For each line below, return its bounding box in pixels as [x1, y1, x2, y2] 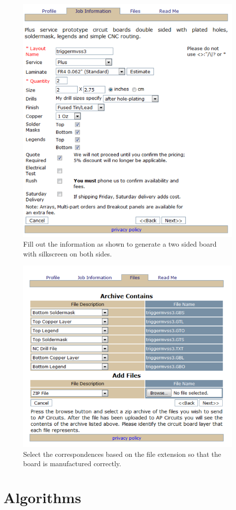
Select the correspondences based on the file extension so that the [23, 448, 221, 459]
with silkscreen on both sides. [23, 248, 112, 258]
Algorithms [3, 487, 81, 508]
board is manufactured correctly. [23, 458, 121, 469]
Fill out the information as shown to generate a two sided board [23, 239, 217, 249]
